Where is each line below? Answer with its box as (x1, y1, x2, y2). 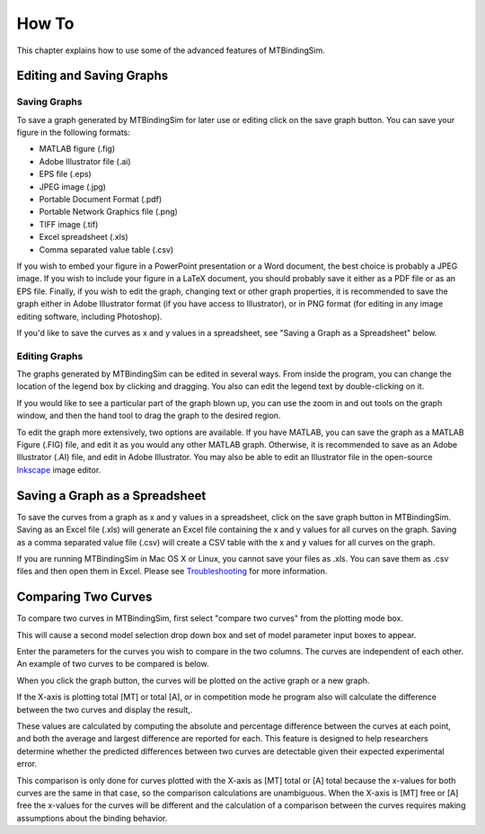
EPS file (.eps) (39, 169, 92, 180)
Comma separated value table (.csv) (39, 244, 174, 255)
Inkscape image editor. (16, 464, 101, 475)
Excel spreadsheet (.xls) (39, 232, 129, 243)
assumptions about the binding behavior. (16, 812, 168, 823)
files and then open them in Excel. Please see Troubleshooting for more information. (16, 566, 328, 577)
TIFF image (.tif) (39, 218, 99, 229)
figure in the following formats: (16, 127, 130, 138)
